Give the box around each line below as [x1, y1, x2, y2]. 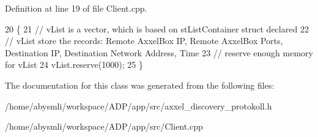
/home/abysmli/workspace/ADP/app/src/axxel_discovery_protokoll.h [5, 99, 272, 112]
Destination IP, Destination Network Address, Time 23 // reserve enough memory [5, 46, 313, 59]
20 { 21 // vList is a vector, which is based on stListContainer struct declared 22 [5, 22, 309, 35]
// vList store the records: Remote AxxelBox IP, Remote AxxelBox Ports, [5, 34, 283, 47]
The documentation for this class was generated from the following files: [5, 78, 275, 91]
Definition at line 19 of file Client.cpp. [5, 2, 147, 14]
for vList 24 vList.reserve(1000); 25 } [5, 58, 143, 71]
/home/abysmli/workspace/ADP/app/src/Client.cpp [5, 120, 203, 133]
